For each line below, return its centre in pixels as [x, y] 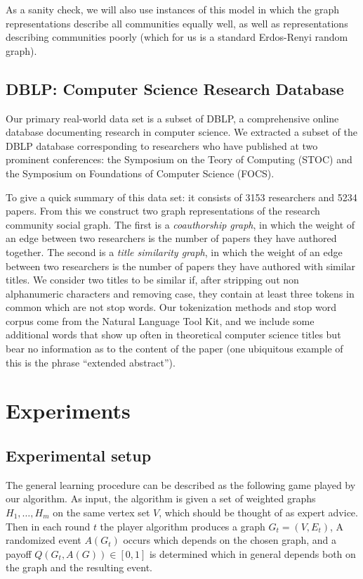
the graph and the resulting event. [79, 567]
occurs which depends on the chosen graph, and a [230, 540]
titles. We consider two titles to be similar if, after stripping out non [152, 280]
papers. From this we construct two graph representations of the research [163, 211]
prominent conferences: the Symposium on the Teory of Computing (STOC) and [179, 159]
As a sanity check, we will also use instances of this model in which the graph [172, 9]
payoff [19, 553]
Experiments [68, 411]
